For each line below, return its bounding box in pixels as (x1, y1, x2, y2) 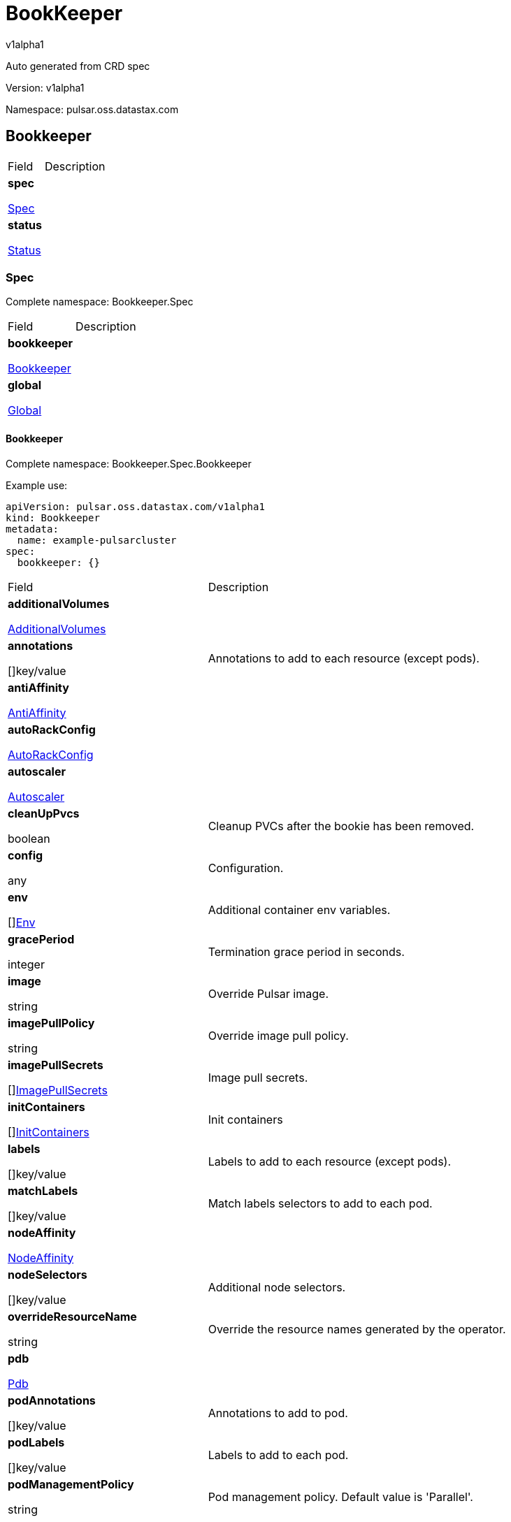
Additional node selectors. (208, 1280, 346, 1294)
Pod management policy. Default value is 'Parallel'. (208, 1489, 473, 1504)
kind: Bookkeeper (6, 512, 100, 523)
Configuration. (208, 860, 284, 875)
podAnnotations (8, 1393, 96, 1407)
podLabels (8, 1435, 65, 1449)
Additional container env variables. (208, 902, 391, 917)
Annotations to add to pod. (208, 1405, 348, 1420)
